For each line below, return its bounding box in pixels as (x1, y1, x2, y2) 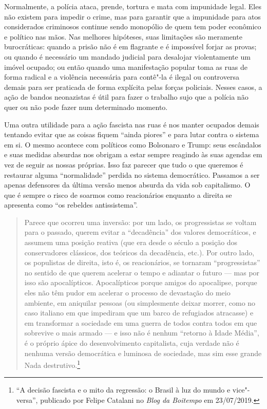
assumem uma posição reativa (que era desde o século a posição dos (24, 237, 238, 248)
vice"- (232, 384, 250, 395)
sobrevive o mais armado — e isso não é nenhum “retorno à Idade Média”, (24, 327, 259, 338)
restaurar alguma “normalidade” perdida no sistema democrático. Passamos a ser (4, 169, 260, 180)
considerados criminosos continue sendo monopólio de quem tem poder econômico (4, 21, 261, 32)
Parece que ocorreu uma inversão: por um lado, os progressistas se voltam (24, 216, 257, 227)
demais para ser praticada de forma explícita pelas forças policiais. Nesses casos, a (4, 81, 262, 92)
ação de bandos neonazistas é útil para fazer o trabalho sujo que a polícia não (4, 91, 249, 102)
